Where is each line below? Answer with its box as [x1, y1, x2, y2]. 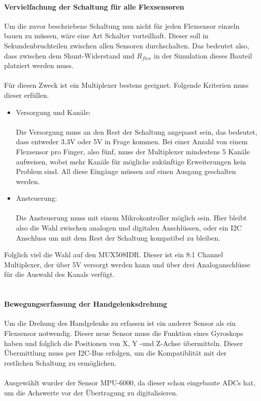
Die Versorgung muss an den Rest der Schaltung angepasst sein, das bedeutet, [16, 126, 257, 137]
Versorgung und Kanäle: [16, 106, 91, 117]
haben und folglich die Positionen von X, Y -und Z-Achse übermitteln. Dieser [4, 337, 243, 348]
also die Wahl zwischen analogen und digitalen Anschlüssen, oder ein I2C [16, 222, 242, 233]
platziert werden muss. [4, 60, 74, 71]
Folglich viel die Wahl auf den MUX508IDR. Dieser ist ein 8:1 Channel [4, 249, 223, 260]
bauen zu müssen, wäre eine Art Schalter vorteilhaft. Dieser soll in [4, 30, 209, 41]
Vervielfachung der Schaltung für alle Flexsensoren [4, 1, 184, 12]
